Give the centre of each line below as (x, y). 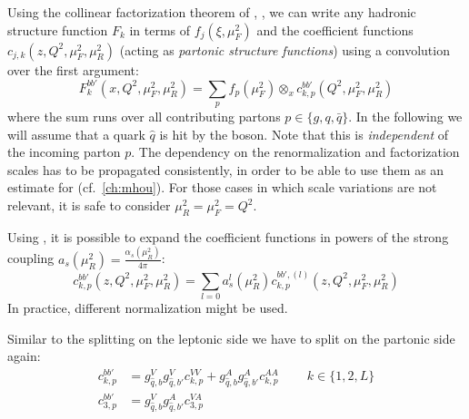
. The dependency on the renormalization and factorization (295, 152)
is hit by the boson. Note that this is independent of (304, 134)
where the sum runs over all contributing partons (144, 117)
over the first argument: (73, 69)
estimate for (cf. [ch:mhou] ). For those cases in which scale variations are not (222, 187)
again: (24, 356)
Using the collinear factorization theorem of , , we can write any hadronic (212, 12)
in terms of (160, 29)
